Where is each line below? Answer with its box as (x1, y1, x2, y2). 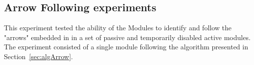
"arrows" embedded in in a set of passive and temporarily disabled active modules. (4, 32, 251, 42)
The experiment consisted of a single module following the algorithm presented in (4, 42, 248, 52)
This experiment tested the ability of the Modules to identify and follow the (4, 22, 232, 33)
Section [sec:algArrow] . (4, 51, 73, 61)
